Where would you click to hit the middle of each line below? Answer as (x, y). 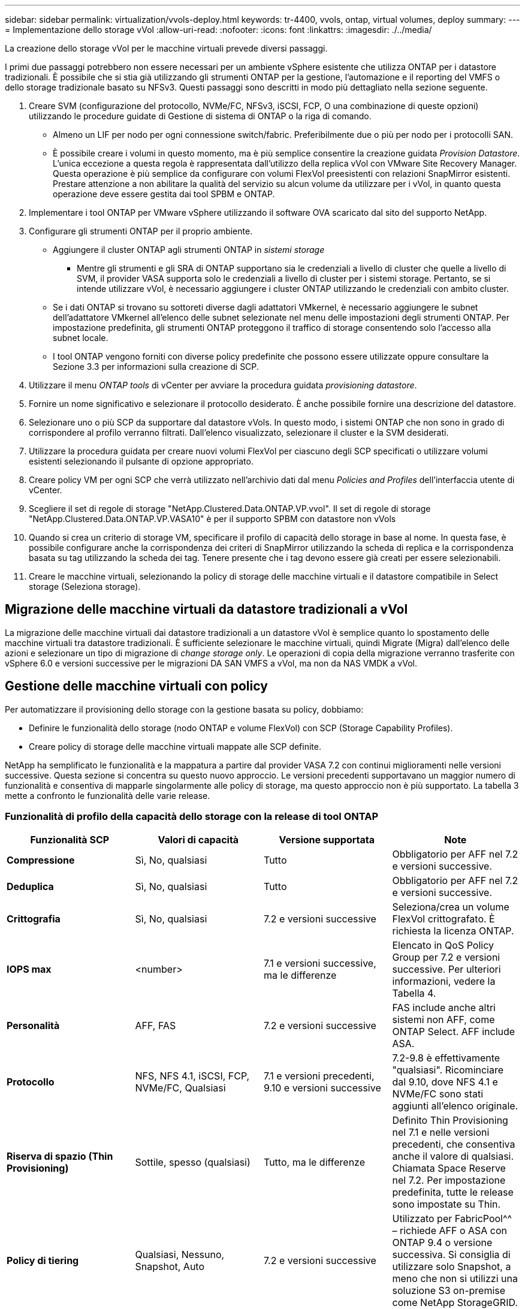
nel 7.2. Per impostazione (449, 1180)
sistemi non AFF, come (443, 1020)
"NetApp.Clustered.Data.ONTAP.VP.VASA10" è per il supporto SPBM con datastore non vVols (212, 519)
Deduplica (30, 887)
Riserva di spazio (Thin (60, 1156)
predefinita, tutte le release (453, 1192)
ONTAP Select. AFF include (454, 1032)
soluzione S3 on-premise (449, 1291)
